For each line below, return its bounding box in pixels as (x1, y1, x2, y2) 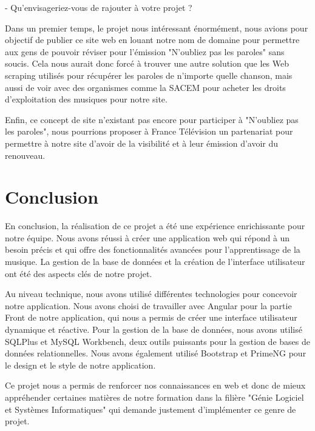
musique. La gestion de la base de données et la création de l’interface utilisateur (5, 255, 305, 268)
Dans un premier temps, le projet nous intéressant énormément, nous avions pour (5, 21, 308, 34)
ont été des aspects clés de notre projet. (5, 267, 152, 279)
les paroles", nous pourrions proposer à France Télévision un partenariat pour (5, 125, 293, 138)
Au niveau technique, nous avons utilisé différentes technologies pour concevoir (5, 287, 297, 300)
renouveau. (5, 149, 46, 161)
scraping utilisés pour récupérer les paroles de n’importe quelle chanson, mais (5, 68, 293, 81)
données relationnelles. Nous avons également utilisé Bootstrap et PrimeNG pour (5, 347, 307, 359)
